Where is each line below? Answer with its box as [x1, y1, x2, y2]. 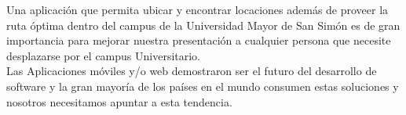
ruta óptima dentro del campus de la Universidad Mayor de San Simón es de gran [6, 16, 401, 33]
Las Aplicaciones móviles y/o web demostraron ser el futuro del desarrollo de [6, 63, 377, 79]
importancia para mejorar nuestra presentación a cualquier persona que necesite [6, 32, 391, 49]
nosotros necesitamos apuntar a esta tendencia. [6, 93, 232, 110]
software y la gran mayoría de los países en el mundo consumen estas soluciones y [6, 77, 399, 94]
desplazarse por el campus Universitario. [6, 47, 201, 63]
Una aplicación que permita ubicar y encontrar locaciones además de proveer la [6, 2, 389, 17]
